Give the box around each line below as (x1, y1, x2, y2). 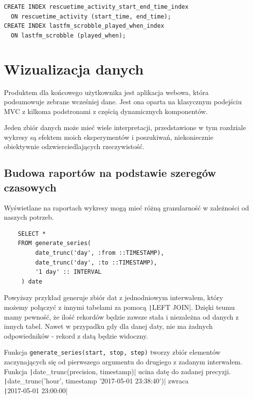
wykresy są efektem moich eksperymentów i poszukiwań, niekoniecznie (4, 132, 214, 142)
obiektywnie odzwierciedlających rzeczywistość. (4, 141, 145, 152)
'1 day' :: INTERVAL (35, 268, 102, 276)
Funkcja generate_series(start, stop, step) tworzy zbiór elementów (4, 347, 221, 357)
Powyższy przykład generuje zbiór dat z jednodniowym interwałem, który (4, 292, 223, 303)
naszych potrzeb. (4, 212, 54, 222)
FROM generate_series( (18, 240, 91, 247)
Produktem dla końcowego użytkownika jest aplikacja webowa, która (4, 87, 209, 97)
